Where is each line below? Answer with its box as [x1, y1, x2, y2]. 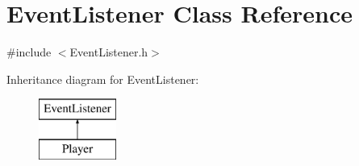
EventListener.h [69, 44, 148, 60]
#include [6, 44, 52, 60]
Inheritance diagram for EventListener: [6, 70, 199, 87]
